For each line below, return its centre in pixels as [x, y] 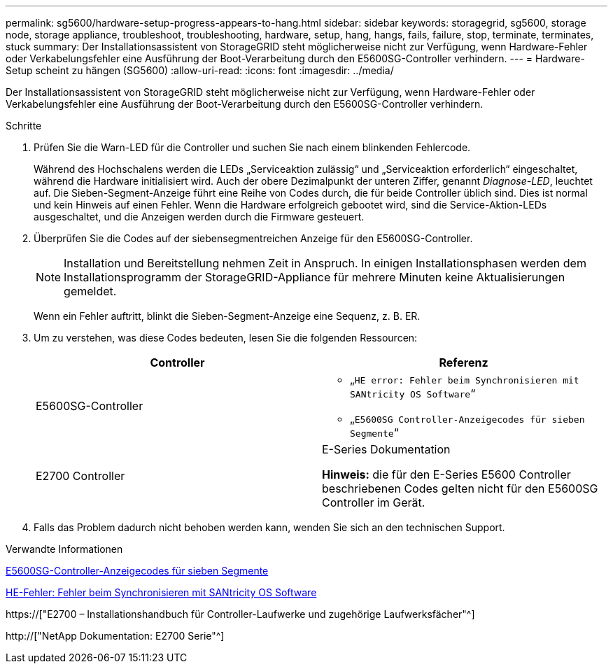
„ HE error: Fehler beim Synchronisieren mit [465, 379]
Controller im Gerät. [374, 502]
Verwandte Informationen [64, 549]
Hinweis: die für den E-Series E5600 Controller [446, 474]
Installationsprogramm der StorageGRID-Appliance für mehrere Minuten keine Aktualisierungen [315, 277]
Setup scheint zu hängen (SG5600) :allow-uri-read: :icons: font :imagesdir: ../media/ [200, 70]
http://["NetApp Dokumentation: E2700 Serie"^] [115, 636]
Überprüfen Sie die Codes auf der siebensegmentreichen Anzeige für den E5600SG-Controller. [253, 238]
